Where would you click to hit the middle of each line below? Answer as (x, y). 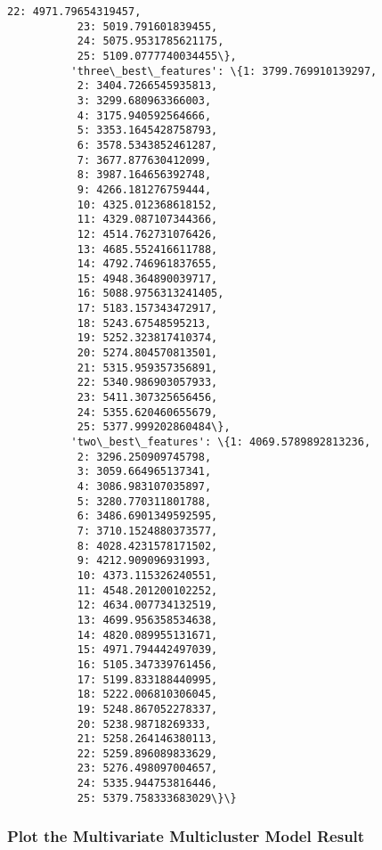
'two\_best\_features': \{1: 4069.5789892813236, (221, 442)
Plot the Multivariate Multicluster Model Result (186, 836)
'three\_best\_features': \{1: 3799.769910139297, (224, 71)
